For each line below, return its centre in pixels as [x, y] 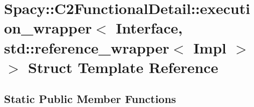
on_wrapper [48, 28]
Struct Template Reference [123, 67]
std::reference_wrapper [87, 47]
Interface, [149, 28]
